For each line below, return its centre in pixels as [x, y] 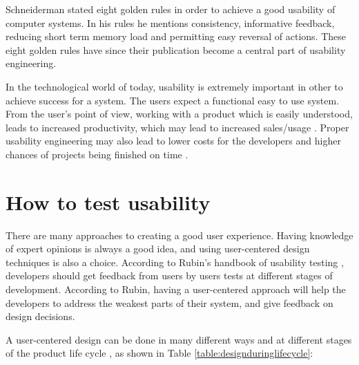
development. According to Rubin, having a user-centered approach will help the [176, 289]
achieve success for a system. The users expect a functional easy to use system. [173, 100]
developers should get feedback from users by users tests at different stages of [169, 275]
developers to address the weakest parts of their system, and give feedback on [169, 302]
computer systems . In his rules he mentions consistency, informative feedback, [170, 22]
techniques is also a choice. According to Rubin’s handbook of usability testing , [175, 262]
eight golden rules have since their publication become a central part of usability [176, 49]
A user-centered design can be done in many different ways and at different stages [179, 339]
